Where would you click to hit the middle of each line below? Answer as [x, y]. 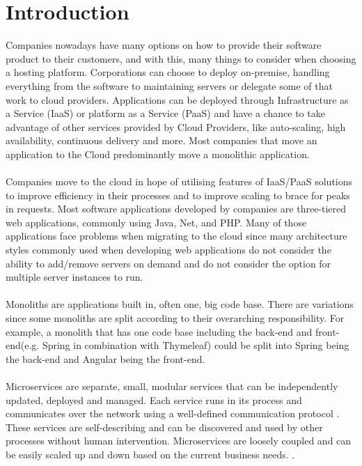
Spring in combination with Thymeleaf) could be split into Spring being [196, 345]
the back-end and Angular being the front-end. [105, 358]
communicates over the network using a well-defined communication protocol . [173, 413]
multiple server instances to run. [74, 277]
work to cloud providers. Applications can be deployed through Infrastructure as [177, 99]
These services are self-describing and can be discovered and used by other [164, 427]
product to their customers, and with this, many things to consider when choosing [181, 58]
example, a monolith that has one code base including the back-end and [159, 331]
